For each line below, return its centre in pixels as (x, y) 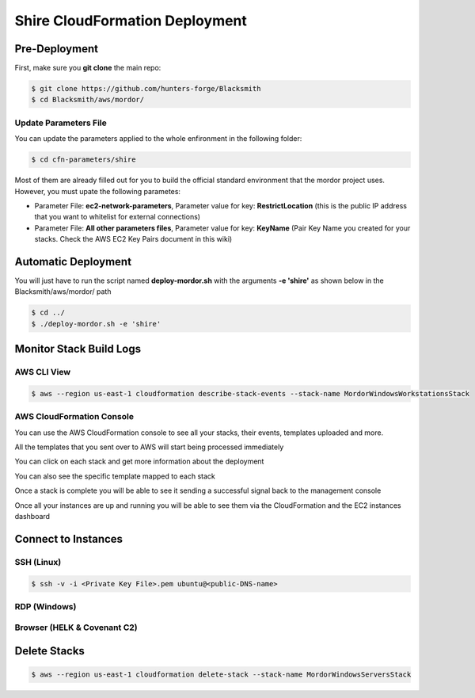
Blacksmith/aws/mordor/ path (63, 292)
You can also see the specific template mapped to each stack (115, 476)
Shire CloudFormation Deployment (131, 21)
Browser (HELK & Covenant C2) (76, 627)
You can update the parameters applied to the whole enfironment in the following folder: (158, 139)
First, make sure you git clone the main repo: (88, 68)
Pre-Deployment (57, 49)
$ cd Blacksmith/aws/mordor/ (88, 100)
